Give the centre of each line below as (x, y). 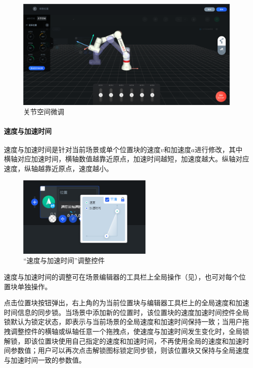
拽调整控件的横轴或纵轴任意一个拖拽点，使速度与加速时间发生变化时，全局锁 (126, 331)
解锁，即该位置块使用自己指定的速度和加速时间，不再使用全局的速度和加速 (123, 341)
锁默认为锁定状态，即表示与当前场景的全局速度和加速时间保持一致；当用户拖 (126, 322)
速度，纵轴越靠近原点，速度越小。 (58, 168)
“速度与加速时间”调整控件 (64, 260)
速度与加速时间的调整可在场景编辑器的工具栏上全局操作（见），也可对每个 (121, 276)
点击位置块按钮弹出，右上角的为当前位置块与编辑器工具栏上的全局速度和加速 (126, 303)
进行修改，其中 (219, 149)
